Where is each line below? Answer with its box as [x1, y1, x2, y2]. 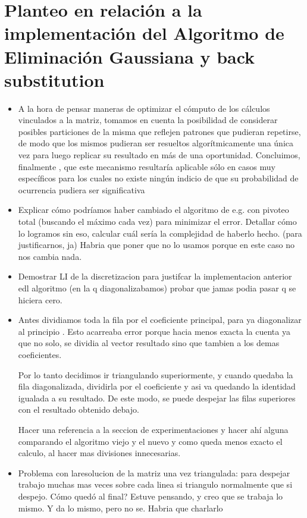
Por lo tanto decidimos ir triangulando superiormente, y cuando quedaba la [18, 368, 293, 381]
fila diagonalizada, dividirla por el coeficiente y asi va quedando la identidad [18, 380, 296, 393]
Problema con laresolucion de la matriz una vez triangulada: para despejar [18, 466, 290, 479]
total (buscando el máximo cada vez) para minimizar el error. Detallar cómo [18, 215, 297, 228]
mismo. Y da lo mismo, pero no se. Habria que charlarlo [18, 501, 223, 514]
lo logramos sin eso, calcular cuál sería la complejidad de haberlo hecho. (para [18, 227, 302, 239]
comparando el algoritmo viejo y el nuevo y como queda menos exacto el [18, 435, 283, 447]
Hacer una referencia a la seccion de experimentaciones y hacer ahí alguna [18, 423, 289, 435]
